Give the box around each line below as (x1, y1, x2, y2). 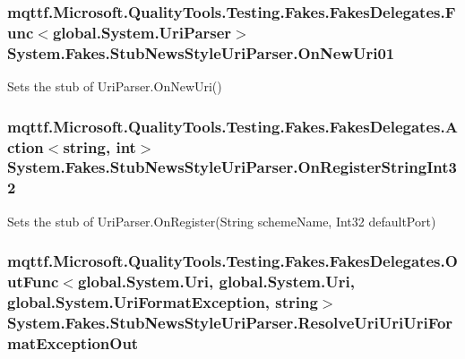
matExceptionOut (7, 331, 139, 354)
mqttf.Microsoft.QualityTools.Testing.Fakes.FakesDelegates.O (7, 250, 458, 272)
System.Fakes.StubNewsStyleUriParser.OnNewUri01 (7, 41, 395, 64)
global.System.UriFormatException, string (7, 291, 318, 312)
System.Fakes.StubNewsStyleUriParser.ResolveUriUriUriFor (7, 311, 453, 333)
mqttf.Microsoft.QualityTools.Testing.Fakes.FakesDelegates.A (7, 115, 458, 137)
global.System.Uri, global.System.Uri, (77, 270, 355, 293)
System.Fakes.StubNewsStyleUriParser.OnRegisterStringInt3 (7, 156, 457, 178)
